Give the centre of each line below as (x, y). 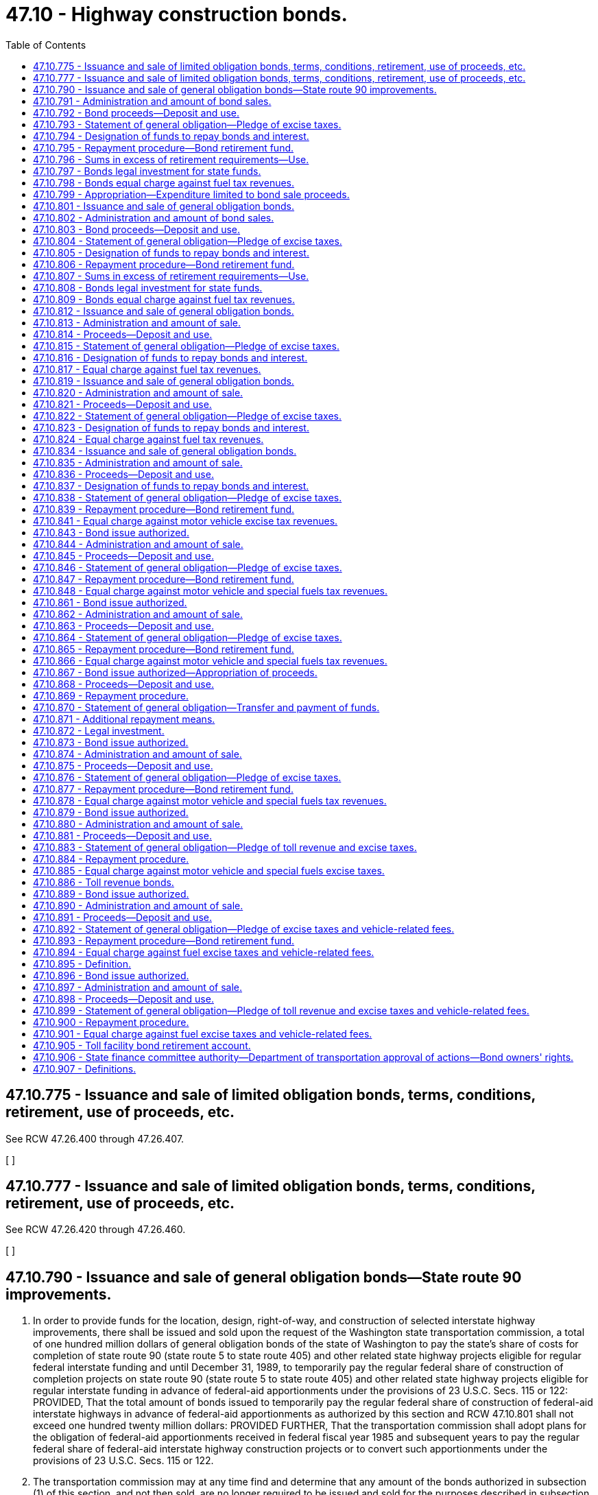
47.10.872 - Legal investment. (99, 730)
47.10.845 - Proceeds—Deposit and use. (123, 555)
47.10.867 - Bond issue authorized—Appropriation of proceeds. (175, 672)
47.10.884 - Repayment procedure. (111, 859)
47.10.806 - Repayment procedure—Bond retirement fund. (164, 264)
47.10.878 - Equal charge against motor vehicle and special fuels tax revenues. (210, 800)
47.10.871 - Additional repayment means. (124, 719)
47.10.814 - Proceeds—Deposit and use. (123, 334)
